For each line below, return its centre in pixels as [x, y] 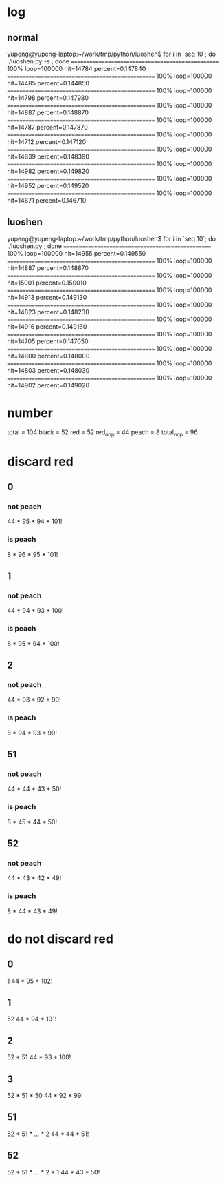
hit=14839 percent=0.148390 [48, 156]
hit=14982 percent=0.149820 [48, 171]
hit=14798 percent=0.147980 [48, 98]
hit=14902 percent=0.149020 [48, 385]
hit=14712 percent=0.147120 [47, 142]
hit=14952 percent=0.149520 [48, 186]
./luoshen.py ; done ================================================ [109, 246]
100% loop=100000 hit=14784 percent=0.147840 [77, 69]
